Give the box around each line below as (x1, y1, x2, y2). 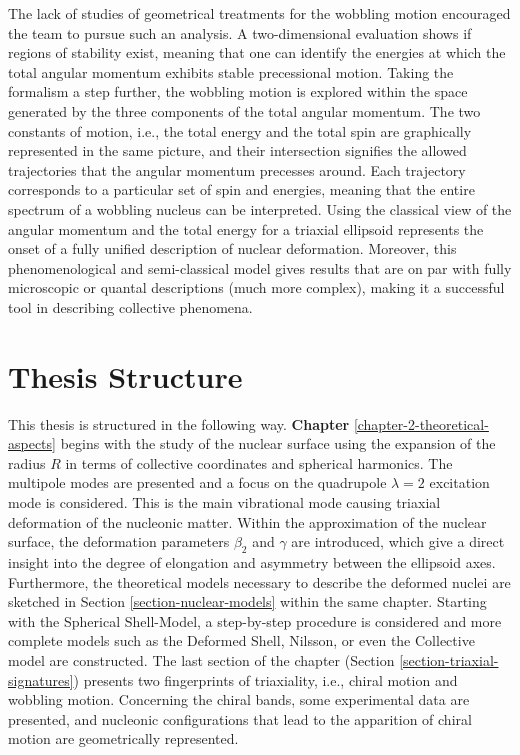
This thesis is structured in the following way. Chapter (8, 413, 350, 434)
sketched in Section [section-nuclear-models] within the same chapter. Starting (8, 591, 487, 612)
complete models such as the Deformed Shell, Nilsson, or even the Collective (8, 630, 475, 651)
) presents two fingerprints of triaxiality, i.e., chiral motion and (73, 669, 458, 690)
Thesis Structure (8, 355, 243, 396)
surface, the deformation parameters (8, 531, 230, 552)
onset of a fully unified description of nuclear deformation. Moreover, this (8, 238, 457, 259)
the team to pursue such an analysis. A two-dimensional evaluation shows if (8, 22, 472, 43)
